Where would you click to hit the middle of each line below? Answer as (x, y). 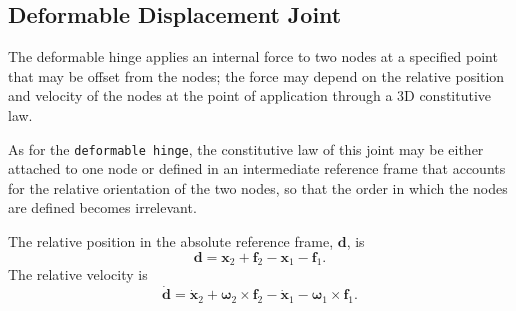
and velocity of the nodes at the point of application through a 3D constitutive (250, 95)
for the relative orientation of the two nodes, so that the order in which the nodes (258, 187)
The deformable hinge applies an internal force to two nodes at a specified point (253, 56)
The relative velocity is (78, 274)
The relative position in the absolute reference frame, (171, 241)
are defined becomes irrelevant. (102, 207)
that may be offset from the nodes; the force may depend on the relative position (256, 75)
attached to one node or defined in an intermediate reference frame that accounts (257, 168)
